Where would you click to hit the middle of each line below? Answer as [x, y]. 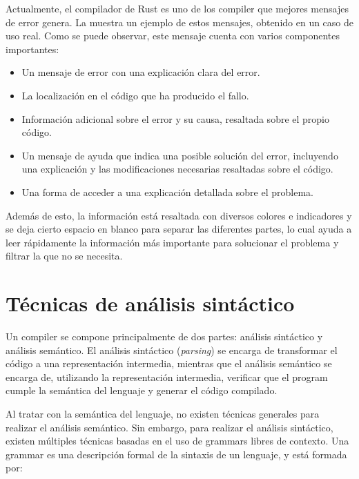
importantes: [32, 49]
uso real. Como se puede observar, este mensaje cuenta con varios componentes [173, 36]
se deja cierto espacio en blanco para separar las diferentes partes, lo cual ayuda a [179, 229]
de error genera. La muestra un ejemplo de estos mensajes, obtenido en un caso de [180, 22]
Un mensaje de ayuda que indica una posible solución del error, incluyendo [180, 155]
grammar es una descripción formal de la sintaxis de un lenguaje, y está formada [176, 454]
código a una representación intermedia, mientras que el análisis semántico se [169, 363]
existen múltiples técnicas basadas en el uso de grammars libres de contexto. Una [177, 441]
